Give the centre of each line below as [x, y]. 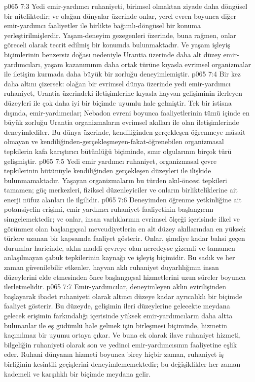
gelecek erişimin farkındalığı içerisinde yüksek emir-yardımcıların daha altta [118, 315]
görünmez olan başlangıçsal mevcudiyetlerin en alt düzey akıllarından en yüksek [125, 228]
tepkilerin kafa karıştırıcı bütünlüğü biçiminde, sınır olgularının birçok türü [118, 151]
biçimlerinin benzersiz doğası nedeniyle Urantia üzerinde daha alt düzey [113, 54]
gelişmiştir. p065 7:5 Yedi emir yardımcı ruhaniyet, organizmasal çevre [110, 161]
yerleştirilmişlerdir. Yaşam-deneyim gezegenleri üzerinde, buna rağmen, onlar [120, 35]
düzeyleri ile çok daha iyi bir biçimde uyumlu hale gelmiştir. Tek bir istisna [118, 102]
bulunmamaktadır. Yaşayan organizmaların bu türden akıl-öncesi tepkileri [116, 180]
